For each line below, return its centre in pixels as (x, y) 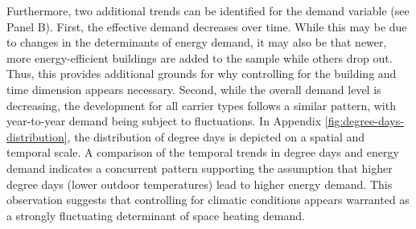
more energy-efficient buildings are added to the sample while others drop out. (200, 57)
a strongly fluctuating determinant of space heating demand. (156, 215)
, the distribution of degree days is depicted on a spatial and (216, 136)
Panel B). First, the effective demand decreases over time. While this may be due (207, 26)
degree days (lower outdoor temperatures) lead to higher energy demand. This (200, 184)
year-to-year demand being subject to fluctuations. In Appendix (164, 121)
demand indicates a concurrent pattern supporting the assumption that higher (200, 168)
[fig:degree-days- (364, 121)
